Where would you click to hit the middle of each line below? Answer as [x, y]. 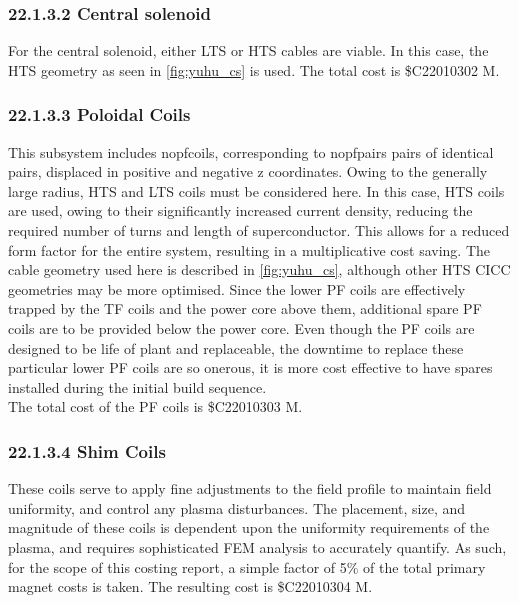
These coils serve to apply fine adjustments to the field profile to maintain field [250, 488]
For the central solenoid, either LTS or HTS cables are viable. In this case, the [248, 50]
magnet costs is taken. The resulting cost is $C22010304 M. [190, 586]
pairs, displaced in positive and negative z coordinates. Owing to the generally [248, 171]
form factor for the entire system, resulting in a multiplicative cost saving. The [249, 249]
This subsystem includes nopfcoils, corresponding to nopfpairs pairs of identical [251, 151]
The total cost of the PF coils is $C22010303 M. [155, 406]
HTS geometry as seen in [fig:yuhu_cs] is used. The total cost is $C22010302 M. [254, 69]
